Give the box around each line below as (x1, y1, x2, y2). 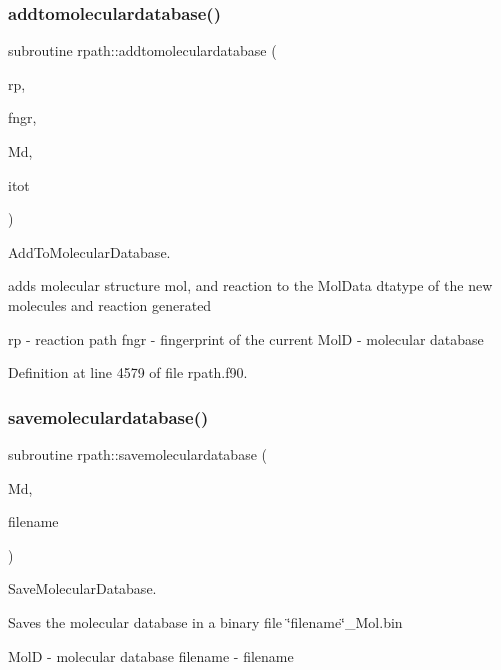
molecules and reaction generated (8, 294, 212, 315)
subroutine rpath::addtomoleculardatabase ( (8, 40, 277, 61)
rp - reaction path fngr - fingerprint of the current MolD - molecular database (8, 328, 484, 349)
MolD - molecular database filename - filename (8, 645, 294, 666)
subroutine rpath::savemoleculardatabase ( (8, 443, 267, 464)
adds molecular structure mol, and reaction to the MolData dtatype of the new (8, 275, 493, 296)
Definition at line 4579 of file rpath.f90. (8, 362, 248, 383)
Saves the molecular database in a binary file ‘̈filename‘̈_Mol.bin (8, 611, 403, 632)
